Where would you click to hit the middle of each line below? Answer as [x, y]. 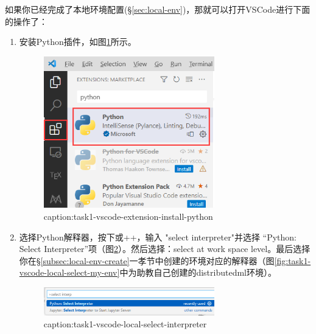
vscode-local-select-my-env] [69, 272]
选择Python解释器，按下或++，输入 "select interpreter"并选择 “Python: [158, 237]
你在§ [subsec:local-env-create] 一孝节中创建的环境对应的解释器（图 [147, 260]
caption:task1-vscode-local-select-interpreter [125, 324]
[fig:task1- [293, 260]
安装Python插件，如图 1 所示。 [78, 42]
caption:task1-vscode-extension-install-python [128, 216]
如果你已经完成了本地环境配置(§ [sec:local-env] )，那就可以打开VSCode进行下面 [158, 9]
